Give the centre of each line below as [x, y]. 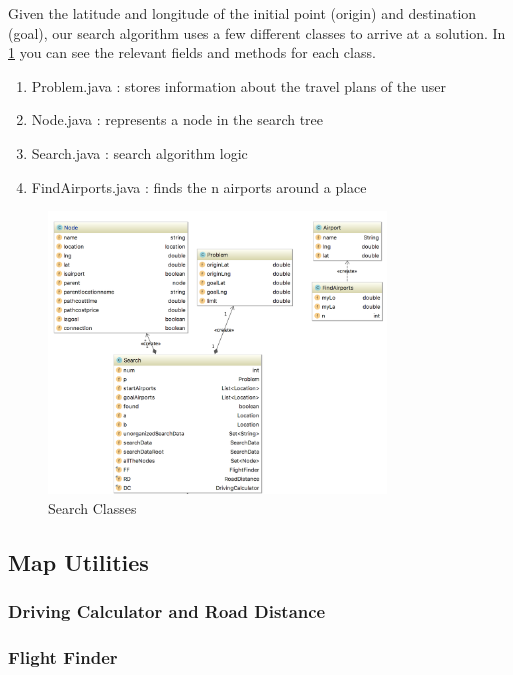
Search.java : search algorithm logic [139, 152]
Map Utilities [78, 561]
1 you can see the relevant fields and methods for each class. [192, 52]
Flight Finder [63, 657]
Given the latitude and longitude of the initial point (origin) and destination [242, 13]
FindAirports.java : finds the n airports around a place [199, 186]
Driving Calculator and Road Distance [167, 611]
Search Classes [92, 507]
